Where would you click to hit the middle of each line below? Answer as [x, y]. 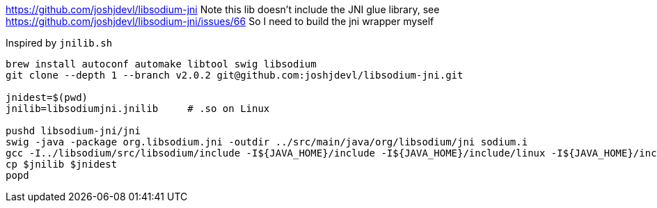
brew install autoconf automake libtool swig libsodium [161, 64]
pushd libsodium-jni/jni [73, 131]
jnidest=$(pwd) [47, 97]
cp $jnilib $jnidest [62, 164]
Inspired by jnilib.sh [59, 43]
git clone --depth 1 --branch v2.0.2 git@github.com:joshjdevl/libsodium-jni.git [235, 75]
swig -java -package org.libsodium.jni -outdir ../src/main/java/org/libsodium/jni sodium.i [267, 142]
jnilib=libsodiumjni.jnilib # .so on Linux [138, 109]
